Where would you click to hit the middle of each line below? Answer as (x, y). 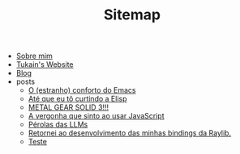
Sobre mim (34, 56)
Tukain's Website (45, 65)
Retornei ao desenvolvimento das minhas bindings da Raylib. (130, 133)
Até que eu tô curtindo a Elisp (77, 99)
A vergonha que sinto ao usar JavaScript (96, 116)
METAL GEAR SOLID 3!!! (69, 107)
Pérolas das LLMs (58, 125)
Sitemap (132, 15)
